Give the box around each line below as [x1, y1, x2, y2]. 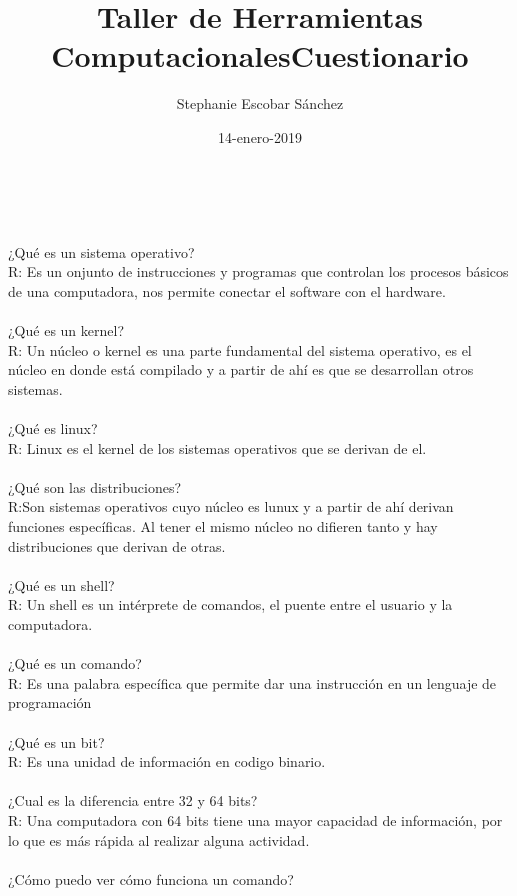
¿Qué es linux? [8, 418, 98, 439]
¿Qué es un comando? [8, 653, 142, 674]
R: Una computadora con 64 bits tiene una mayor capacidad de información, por [8, 809, 503, 830]
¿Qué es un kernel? [8, 320, 124, 341]
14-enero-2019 [217, 126, 303, 147]
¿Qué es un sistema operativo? [8, 241, 195, 262]
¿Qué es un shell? [8, 574, 115, 595]
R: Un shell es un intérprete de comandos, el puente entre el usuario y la [8, 594, 453, 615]
